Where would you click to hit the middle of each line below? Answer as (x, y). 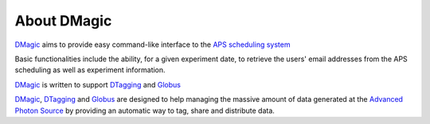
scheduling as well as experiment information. (90, 70)
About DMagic (63, 21)
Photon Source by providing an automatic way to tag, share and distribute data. (145, 110)
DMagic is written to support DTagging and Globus (98, 84)
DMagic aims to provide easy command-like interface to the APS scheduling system (152, 45)
